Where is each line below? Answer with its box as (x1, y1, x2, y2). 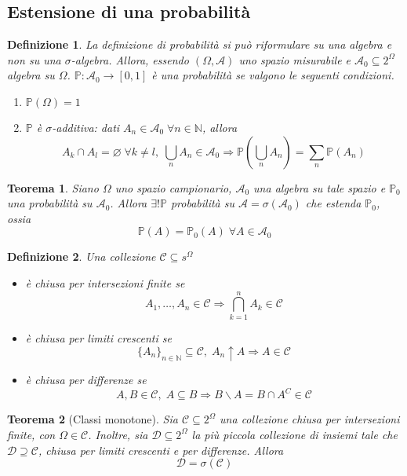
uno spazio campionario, (114, 179, 232, 196)
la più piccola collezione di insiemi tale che (191, 426, 398, 442)
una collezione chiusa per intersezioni (220, 411, 400, 427)
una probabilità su (7, 195, 93, 211)
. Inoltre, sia (88, 426, 148, 442)
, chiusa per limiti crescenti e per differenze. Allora (38, 441, 284, 458)
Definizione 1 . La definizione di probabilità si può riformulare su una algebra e (7, 36, 392, 53)
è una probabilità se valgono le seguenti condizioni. (151, 67, 394, 83)
